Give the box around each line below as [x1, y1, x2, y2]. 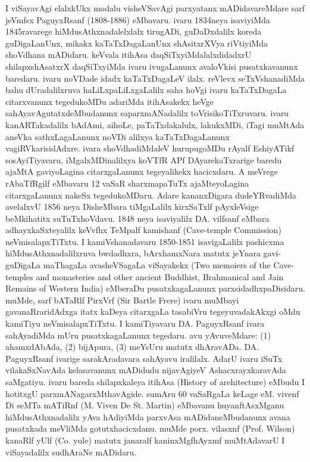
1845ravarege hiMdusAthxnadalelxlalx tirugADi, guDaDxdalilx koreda [5, 25, 262, 38]
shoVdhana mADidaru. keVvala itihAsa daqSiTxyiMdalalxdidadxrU [5, 48, 252, 61]
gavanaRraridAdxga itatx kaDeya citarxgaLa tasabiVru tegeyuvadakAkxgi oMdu [5, 305, 300, 318]
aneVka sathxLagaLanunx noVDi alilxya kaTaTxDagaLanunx [5, 130, 230, 142]
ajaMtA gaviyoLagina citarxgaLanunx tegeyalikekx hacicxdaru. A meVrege [5, 165, 278, 178]
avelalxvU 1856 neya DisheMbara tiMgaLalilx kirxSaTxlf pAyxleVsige [5, 200, 259, 213]
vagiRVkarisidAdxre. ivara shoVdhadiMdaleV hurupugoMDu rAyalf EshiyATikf [5, 142, 295, 154]
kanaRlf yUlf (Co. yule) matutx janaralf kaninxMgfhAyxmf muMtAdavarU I [5, 433, 285, 446]
